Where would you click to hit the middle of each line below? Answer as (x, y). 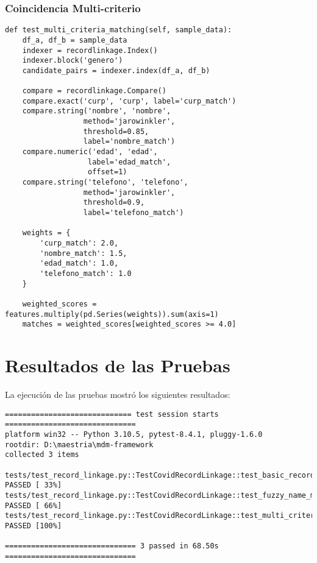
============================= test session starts (112, 414)
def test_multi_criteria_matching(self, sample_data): (119, 30)
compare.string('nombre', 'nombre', (97, 111)
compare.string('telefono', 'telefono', (105, 182)
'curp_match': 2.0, (79, 243)
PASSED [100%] (34, 526)
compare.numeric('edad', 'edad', (90, 152)
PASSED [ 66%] (34, 505)
